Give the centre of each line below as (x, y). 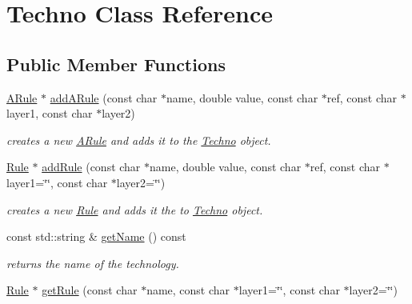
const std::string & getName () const (96, 236)
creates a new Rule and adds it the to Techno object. (135, 209)
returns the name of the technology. (93, 263)
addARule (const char (104, 97)
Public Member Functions (116, 64)
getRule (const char (90, 290)
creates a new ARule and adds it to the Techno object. (139, 140)
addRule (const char (91, 167)
